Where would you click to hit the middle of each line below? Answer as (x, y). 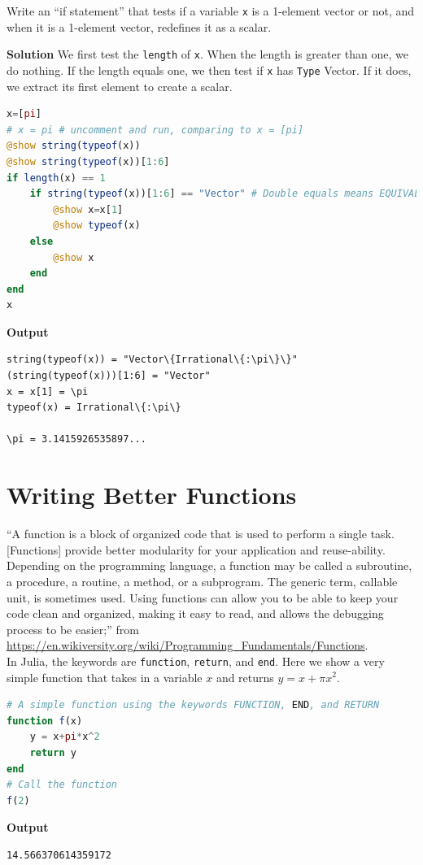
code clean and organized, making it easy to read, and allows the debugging (195, 613)
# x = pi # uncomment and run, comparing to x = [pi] (155, 130)
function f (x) (45, 721)
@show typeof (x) (97, 226)
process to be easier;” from (73, 629)
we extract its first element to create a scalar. (120, 86)
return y (53, 752)
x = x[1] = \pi (48, 391)
